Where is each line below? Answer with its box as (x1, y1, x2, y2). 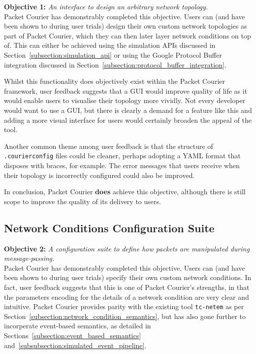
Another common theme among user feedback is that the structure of (4, 141, 213, 151)
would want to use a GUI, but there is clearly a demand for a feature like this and (4, 105, 252, 115)
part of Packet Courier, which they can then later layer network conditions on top (4, 30, 251, 40)
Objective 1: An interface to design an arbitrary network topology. (4, 1, 208, 11)
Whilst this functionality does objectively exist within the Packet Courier (4, 76, 225, 86)
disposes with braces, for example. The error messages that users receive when (4, 160, 240, 170)
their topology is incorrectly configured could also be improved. (4, 170, 195, 180)
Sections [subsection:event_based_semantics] (4, 330, 141, 340)
